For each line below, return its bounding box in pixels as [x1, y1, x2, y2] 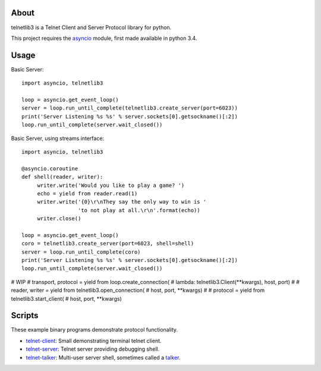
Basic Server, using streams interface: [11, 135, 104, 142]
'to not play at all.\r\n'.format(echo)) [77, 207, 200, 214]
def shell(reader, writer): [21, 173, 103, 180]
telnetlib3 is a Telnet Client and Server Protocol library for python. [11, 24, 172, 31]
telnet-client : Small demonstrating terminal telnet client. [26, 337, 162, 344]
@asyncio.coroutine [21, 165, 78, 172]
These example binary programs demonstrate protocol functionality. [11, 326, 178, 333]
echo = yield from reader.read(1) [37, 190, 138, 197]
